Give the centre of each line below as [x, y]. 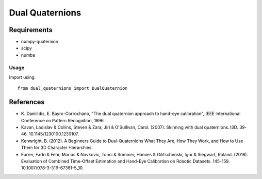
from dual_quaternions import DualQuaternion [73, 88]
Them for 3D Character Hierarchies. [57, 147]
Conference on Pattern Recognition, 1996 [62, 120]
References [27, 102]
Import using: [22, 77]
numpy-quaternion [40, 42]
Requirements [31, 30]
